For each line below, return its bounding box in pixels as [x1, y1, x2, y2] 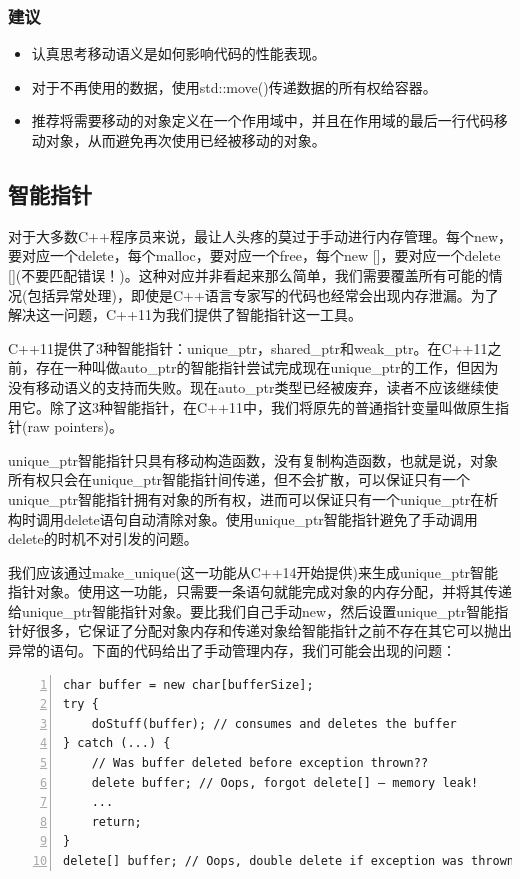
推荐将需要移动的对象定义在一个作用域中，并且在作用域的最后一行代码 [31, 110, 494, 131]
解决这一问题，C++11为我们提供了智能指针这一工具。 [8, 304, 362, 325]
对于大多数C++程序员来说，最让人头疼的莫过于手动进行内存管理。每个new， [8, 225, 512, 246]
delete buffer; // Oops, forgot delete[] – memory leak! [91, 775, 479, 790]
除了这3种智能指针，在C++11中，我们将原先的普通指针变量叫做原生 [49, 396, 495, 417]
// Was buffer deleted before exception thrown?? [91, 756, 429, 771]
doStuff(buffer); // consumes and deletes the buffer [91, 716, 457, 731]
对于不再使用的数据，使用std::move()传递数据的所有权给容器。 [31, 76, 437, 97]
